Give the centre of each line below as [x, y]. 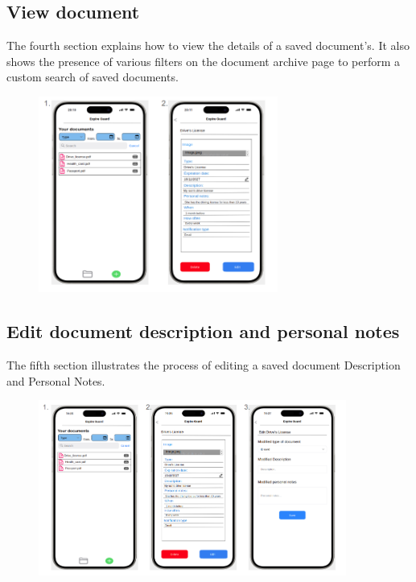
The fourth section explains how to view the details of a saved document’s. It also [208, 45]
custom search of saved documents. [93, 77]
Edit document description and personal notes [203, 331]
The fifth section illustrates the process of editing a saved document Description [204, 364]
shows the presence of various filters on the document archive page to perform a [204, 61]
